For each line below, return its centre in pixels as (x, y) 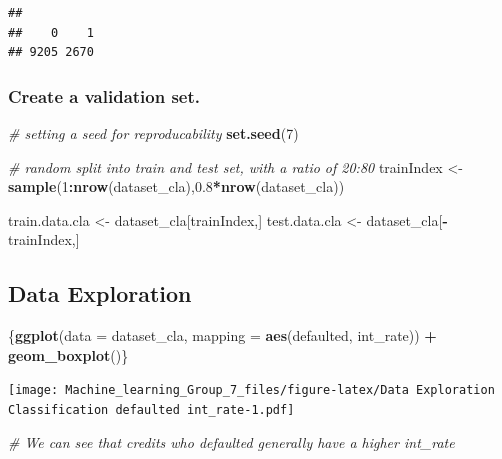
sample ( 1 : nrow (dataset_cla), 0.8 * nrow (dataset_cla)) (176, 186)
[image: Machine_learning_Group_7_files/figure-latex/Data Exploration (251, 390)
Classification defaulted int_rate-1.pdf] (151, 410)
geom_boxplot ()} (68, 354)
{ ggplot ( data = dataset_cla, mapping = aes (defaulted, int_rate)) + (222, 335)
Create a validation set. (104, 95)
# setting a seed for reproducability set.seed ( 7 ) (153, 133)
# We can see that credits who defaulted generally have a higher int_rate (231, 441)
